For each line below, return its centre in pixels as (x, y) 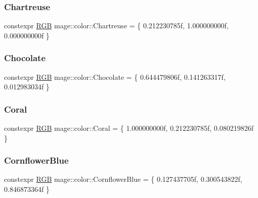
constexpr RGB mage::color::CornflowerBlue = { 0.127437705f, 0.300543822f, (123, 179)
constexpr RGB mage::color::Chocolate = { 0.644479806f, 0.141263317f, (115, 77)
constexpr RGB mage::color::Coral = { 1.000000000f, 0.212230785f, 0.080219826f (129, 128)
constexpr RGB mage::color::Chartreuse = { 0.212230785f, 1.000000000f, (116, 26)
